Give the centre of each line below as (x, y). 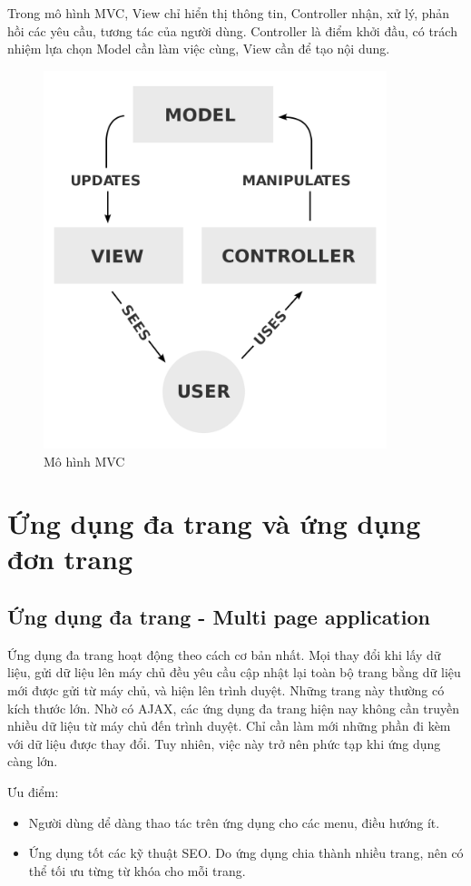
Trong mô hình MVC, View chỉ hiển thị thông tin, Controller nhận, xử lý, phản (229, 13)
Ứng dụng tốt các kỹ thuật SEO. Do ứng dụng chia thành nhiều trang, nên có (246, 853)
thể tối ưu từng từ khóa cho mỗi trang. (137, 870)
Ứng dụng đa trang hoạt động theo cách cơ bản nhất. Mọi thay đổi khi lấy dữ (224, 654)
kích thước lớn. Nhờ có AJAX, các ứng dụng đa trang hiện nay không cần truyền (234, 708)
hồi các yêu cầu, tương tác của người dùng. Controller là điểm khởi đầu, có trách (232, 30)
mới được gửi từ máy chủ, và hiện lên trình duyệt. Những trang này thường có (226, 690)
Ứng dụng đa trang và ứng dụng (214, 523)
